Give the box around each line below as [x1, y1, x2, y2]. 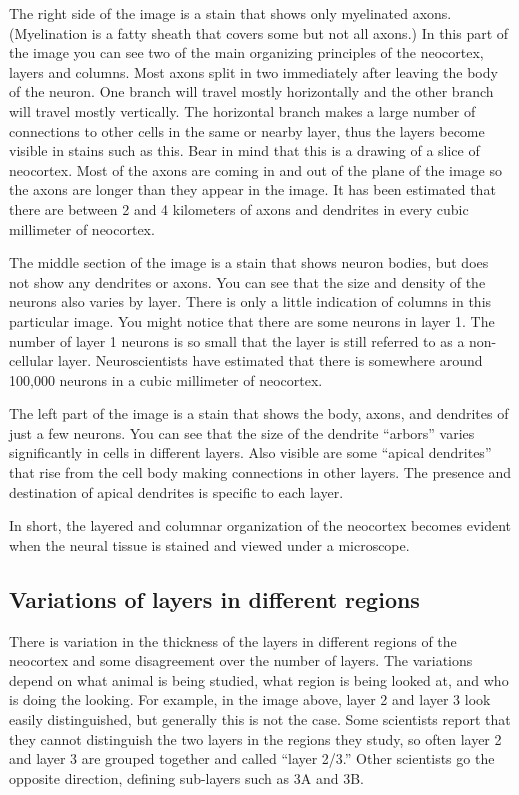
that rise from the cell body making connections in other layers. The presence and [9, 462, 512, 483]
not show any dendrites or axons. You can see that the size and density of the [9, 271, 486, 292]
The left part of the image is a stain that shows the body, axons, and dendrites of [9, 403, 509, 424]
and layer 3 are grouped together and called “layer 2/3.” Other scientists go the [9, 748, 495, 769]
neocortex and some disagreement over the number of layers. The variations [9, 650, 473, 671]
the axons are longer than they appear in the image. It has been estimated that [9, 179, 496, 200]
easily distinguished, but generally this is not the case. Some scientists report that [9, 709, 511, 730]
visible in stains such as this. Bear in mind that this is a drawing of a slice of [9, 140, 480, 161]
